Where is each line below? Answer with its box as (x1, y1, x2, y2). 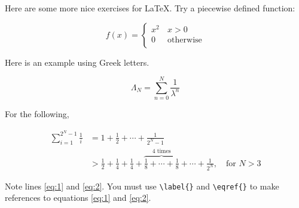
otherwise (167, 35, 202, 44)
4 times (152, 148, 171, 155)
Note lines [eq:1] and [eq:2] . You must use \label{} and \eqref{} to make (5, 179, 279, 192)
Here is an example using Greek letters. (5, 56, 149, 68)
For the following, (5, 108, 69, 120)
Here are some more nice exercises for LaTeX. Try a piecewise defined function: (5, 2, 295, 14)
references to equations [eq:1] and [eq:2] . (5, 191, 151, 204)
